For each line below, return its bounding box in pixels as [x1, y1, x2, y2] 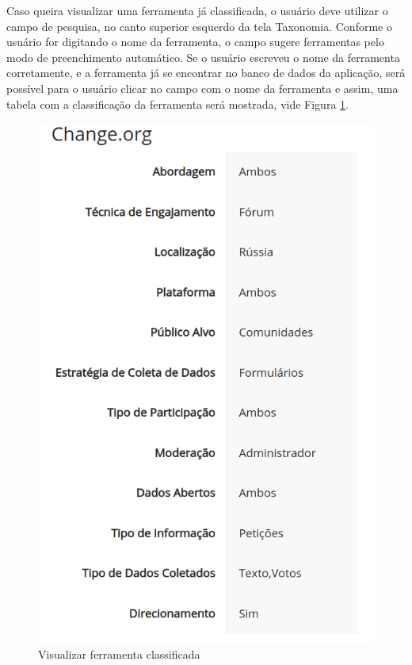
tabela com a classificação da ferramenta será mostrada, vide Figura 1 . [6, 95, 349, 112]
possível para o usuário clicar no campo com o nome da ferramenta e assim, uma [6, 79, 399, 96]
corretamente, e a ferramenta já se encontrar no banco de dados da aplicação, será [6, 64, 406, 81]
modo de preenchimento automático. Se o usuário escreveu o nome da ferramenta [6, 48, 400, 65]
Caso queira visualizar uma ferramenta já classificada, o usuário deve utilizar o [6, 2, 388, 18]
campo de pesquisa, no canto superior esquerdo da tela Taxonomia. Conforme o [6, 17, 392, 34]
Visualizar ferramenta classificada [38, 645, 200, 662]
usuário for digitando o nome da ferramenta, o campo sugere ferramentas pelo [6, 33, 384, 50]
